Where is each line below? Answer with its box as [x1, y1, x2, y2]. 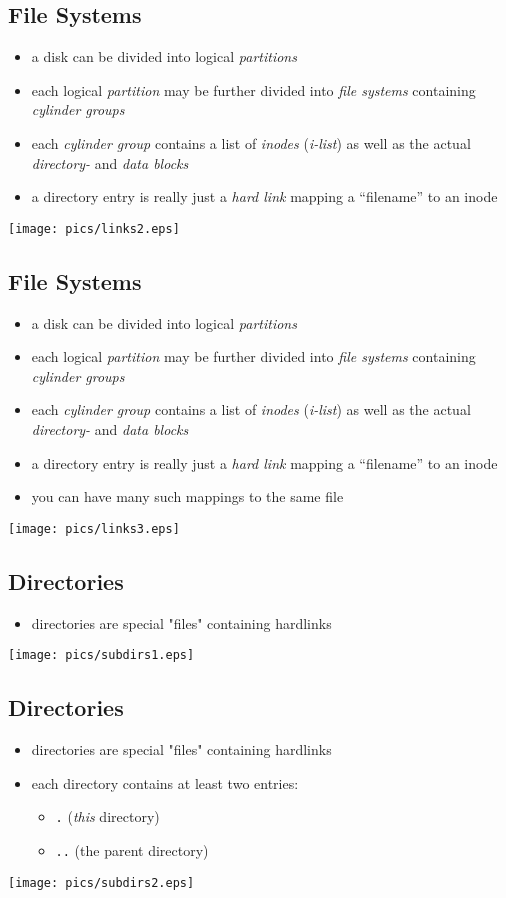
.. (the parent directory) [55, 839, 209, 860]
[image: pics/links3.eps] [8, 521, 180, 536]
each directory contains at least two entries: [31, 772, 299, 793]
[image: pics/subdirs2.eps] [8, 875, 195, 890]
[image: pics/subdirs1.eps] [8, 648, 195, 663]
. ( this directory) [55, 806, 160, 827]
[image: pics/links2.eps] [8, 221, 180, 236]
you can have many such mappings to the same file [31, 486, 344, 507]
